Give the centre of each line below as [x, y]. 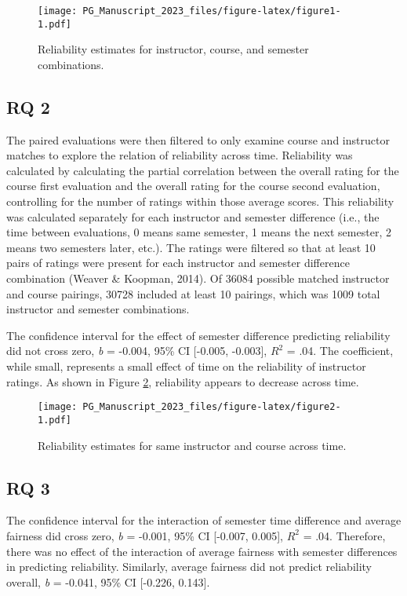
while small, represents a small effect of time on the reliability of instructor [186, 366]
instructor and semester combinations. [98, 309]
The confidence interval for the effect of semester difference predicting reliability [198, 335]
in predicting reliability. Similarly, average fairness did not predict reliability [189, 567]
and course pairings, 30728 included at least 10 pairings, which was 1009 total [193, 293]
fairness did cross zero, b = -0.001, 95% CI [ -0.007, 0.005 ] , [145, 535]
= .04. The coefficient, [340, 351]
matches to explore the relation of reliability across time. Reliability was [180, 155]
